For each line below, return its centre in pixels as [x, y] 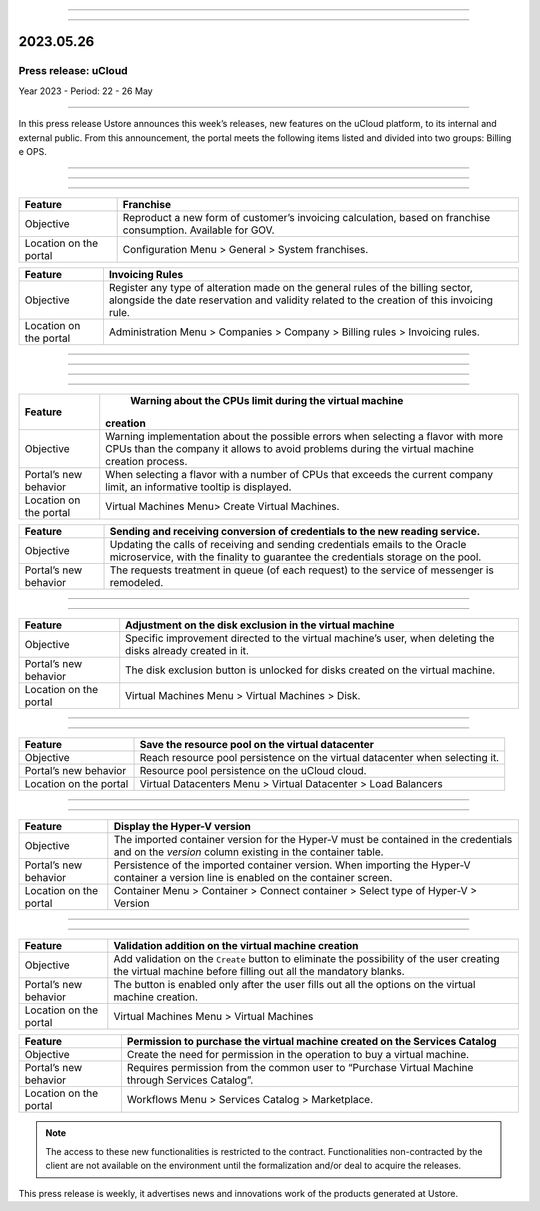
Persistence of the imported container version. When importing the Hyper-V [292, 865]
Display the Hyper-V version [182, 827]
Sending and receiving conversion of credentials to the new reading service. [295, 532]
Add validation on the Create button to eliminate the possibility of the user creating [306, 959]
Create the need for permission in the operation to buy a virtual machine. [298, 1055]
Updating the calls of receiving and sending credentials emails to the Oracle [288, 545]
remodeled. [136, 583]
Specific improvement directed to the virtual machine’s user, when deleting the [310, 638]
